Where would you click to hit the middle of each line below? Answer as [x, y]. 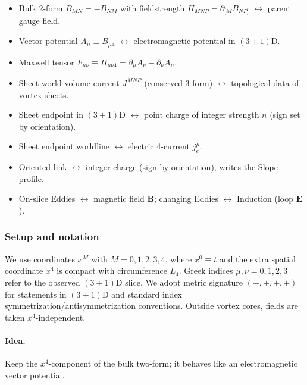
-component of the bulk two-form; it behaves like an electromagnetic [173, 363]
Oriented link [43, 167]
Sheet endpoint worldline [64, 146]
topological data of [265, 82]
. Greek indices [206, 270]
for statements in [36, 294]
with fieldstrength [153, 8]
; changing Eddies [187, 198]
